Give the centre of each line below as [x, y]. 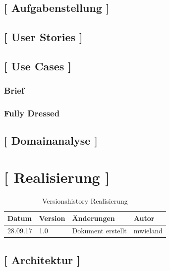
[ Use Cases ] [38, 66]
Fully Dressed [32, 113]
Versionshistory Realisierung [85, 200]
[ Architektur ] [42, 259]
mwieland [148, 231]
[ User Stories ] [43, 37]
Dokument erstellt [99, 231]
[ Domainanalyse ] [51, 140]
